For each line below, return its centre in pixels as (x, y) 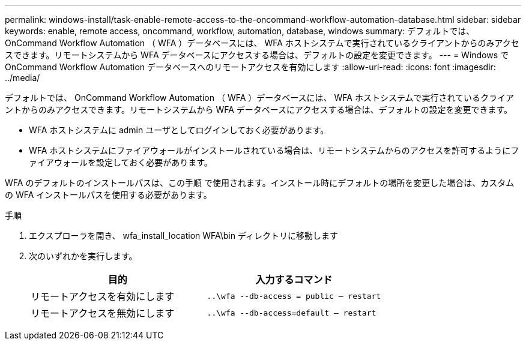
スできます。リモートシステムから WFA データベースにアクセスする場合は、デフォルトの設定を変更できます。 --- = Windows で (257, 55)
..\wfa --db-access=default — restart (292, 313)
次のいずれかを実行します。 (83, 256)
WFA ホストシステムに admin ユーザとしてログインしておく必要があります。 (179, 130)
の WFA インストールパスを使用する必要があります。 (108, 195)
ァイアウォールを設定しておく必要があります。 (121, 162)
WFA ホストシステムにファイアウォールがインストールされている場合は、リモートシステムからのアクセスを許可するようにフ (274, 150)
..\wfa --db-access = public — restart (294, 296)
